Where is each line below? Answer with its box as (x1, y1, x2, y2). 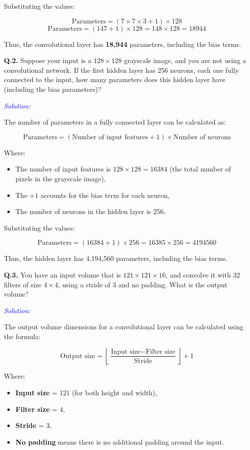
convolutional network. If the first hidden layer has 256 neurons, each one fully (4, 64, 239, 75)
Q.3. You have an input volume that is (4, 269, 121, 279)
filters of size (4, 279, 42, 289)
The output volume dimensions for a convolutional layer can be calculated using (4, 321, 244, 332)
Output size (60, 352, 96, 360)
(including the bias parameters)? (4, 84, 101, 94)
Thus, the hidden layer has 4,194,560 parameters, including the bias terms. (4, 253, 228, 263)
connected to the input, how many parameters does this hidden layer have (4, 74, 226, 85)
